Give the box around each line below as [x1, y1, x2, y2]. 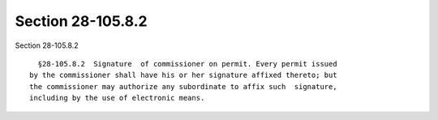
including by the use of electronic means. [29, 93, 205, 103]
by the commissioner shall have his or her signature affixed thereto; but [29, 71, 337, 80]
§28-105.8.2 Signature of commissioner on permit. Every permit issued [37, 59, 337, 68]
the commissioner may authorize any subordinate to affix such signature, [29, 82, 337, 91]
